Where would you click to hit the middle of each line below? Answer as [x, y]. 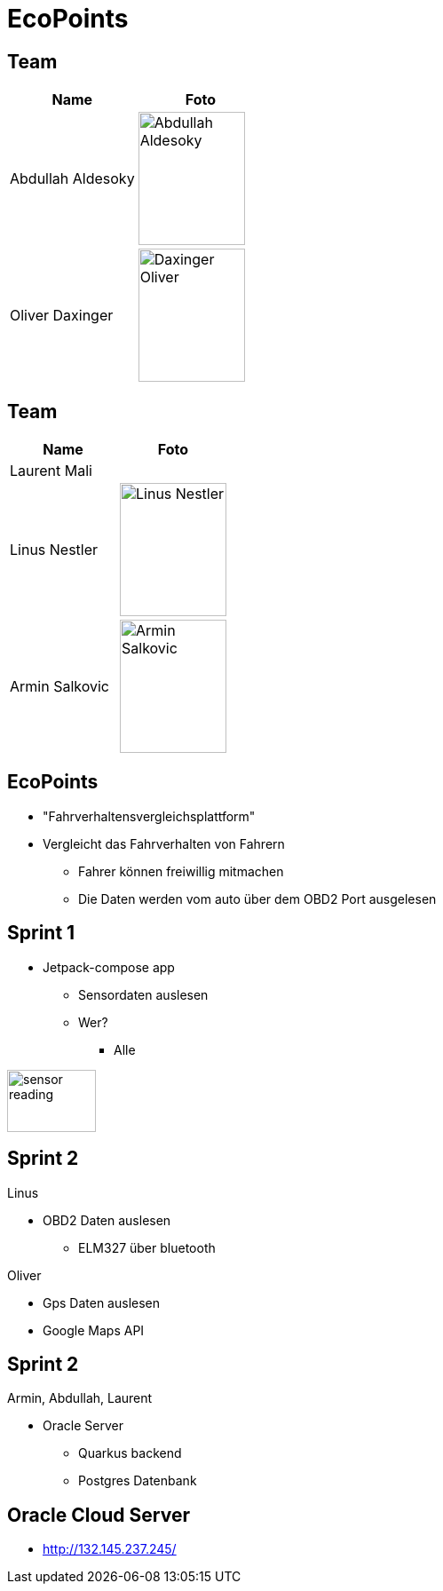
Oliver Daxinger [62, 316]
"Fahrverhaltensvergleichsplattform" [149, 816]
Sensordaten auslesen [143, 994]
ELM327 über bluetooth [147, 1247]
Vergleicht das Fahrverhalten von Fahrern [164, 843]
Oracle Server [83, 1426]
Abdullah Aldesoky [72, 179]
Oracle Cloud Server [99, 1515]
